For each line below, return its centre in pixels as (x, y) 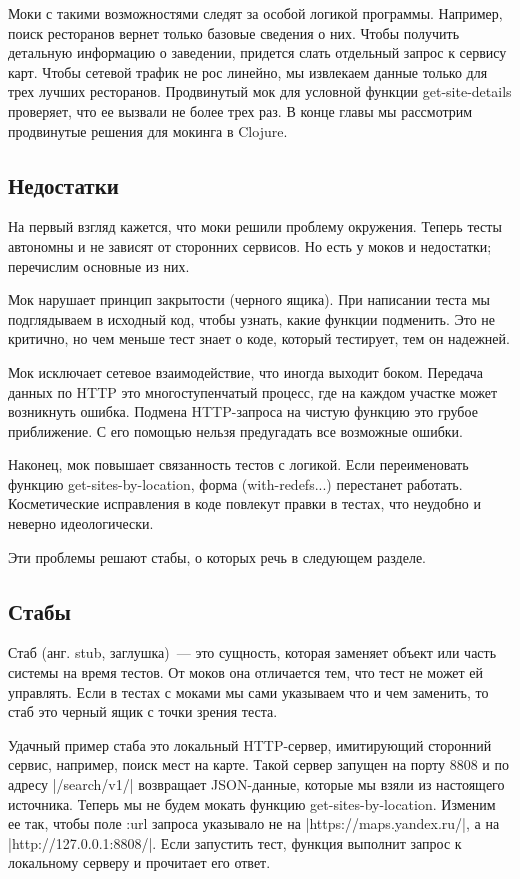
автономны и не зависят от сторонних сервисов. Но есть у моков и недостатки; (250, 245)
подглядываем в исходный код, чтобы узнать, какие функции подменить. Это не (252, 318)
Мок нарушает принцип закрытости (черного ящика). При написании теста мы (249, 299)
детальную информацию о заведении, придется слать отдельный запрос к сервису (257, 52)
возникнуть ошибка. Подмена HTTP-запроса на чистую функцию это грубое (243, 411)
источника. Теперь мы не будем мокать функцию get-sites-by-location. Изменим (252, 803)
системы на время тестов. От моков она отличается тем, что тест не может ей (246, 672)
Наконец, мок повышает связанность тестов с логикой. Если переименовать (238, 464)
